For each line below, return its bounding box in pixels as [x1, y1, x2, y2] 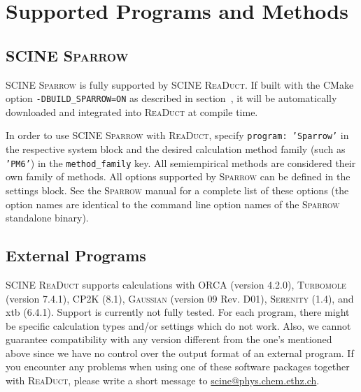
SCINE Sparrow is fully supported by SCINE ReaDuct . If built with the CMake [6, 77, 354, 92]
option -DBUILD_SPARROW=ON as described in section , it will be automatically [6, 91, 337, 106]
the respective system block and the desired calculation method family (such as [6, 142, 346, 157]
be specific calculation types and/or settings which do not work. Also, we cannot [6, 318, 351, 333]
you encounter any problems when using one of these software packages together [6, 359, 350, 374]
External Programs [6, 245, 146, 266]
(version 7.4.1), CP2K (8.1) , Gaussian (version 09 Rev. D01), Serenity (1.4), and [6, 291, 354, 305]
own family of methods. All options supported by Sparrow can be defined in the [6, 169, 351, 184]
